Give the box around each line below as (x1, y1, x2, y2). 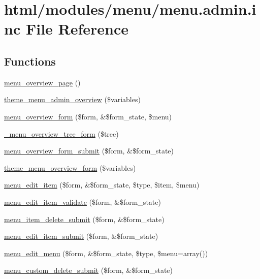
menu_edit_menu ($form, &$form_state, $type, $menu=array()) (4, 247, 208, 258)
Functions (4, 53, 56, 69)
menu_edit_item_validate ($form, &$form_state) (4, 196, 161, 207)
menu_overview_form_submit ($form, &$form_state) (4, 145, 174, 156)
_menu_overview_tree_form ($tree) (4, 128, 119, 139)
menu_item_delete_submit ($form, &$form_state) (4, 213, 165, 224)
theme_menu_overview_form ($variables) (4, 162, 136, 173)
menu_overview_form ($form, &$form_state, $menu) (4, 111, 172, 121)
